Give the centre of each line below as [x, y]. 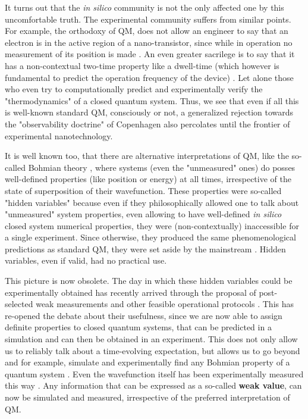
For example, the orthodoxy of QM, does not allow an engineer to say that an [147, 31]
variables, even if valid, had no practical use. [86, 260]
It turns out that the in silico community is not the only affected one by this [144, 7]
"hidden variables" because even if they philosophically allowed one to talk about [152, 202]
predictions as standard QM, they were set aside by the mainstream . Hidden [145, 248]
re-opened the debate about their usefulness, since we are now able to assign [144, 315]
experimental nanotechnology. [59, 135]
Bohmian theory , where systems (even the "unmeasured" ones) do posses [162, 167]
